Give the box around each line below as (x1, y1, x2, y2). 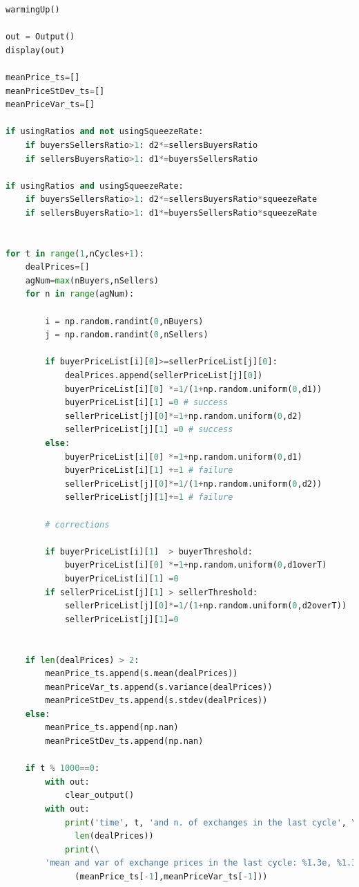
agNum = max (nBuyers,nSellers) (25, 275, 159, 286)
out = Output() (6, 32, 75, 42)
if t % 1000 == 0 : (25, 763, 100, 774)
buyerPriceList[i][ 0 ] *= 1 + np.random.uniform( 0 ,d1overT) (64, 560, 327, 570)
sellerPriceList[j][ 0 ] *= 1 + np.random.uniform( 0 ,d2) (64, 411, 302, 421)
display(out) (6, 45, 65, 55)
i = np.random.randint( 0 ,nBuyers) (45, 316, 204, 326)
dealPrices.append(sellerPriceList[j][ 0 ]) (64, 371, 263, 381)
